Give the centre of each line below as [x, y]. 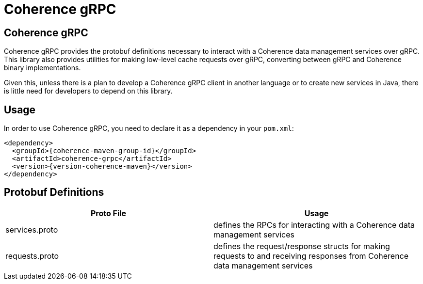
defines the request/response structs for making [302, 246]
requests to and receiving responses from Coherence [311, 256]
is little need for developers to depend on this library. [88, 91]
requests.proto [32, 256]
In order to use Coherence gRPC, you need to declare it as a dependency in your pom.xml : [149, 128]
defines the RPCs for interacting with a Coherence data [314, 225]
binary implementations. [42, 68]
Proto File [108, 213]
